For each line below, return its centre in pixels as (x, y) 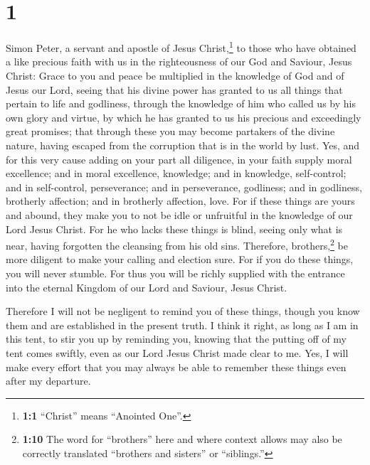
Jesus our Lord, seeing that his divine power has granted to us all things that (174, 89)
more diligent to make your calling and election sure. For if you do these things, (180, 259)
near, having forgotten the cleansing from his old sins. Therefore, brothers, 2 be (177, 244)
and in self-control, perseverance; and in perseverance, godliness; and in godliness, (184, 187)
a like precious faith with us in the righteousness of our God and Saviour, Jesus (179, 62)
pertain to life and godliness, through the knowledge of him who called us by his (181, 103)
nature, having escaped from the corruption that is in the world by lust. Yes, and (183, 145)
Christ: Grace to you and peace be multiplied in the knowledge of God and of (175, 75)
